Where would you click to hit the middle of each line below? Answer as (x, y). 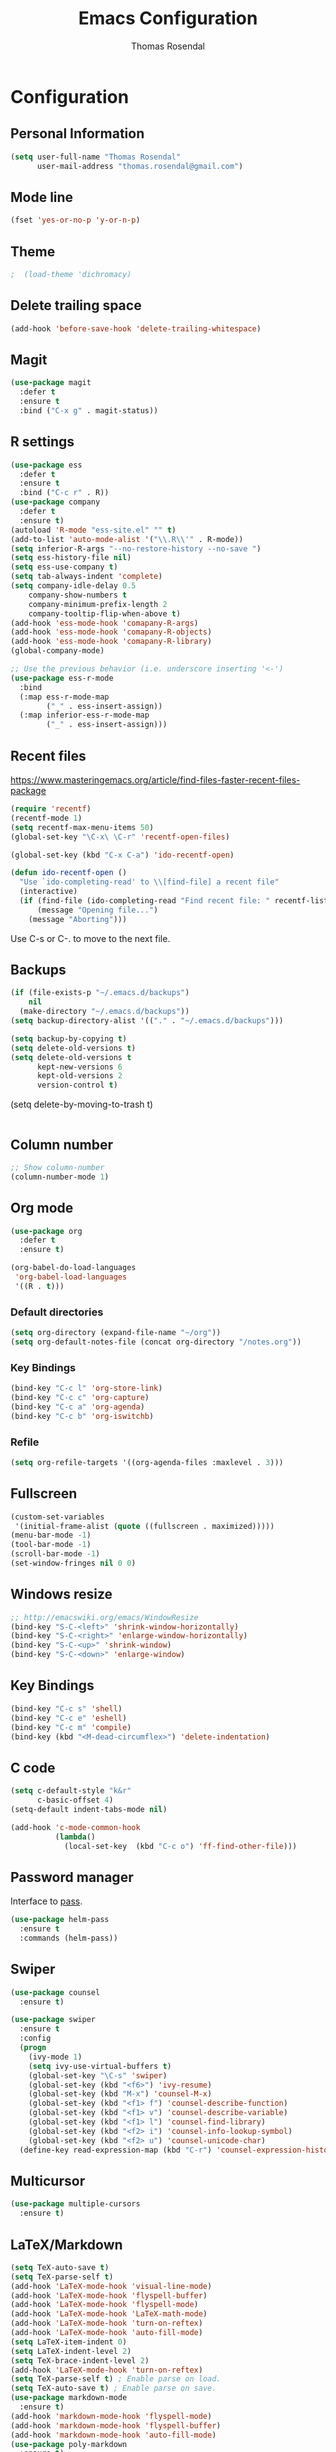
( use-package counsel (55, 1992)
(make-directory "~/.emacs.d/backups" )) (104, 1012)
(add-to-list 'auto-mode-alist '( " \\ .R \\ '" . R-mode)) (127, 539)
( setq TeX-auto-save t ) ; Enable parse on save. (113, 2388)
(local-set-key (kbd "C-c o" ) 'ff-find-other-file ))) (180, 1846)
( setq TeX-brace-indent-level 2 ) (80, 2360)
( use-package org (46, 1231)
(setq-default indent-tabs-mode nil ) (89, 1809)
